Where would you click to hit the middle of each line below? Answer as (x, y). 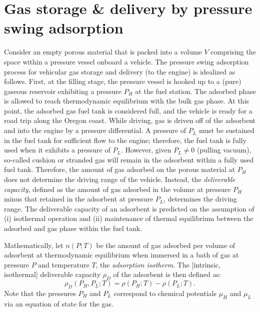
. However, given (146, 150)
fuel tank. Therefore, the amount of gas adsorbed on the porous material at (120, 169)
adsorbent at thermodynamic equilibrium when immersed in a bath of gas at (121, 255)
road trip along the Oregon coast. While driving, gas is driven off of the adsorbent (130, 120)
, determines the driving (200, 199)
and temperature (64, 264)
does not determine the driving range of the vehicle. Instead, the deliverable (120, 179)
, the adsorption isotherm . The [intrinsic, (158, 264)
